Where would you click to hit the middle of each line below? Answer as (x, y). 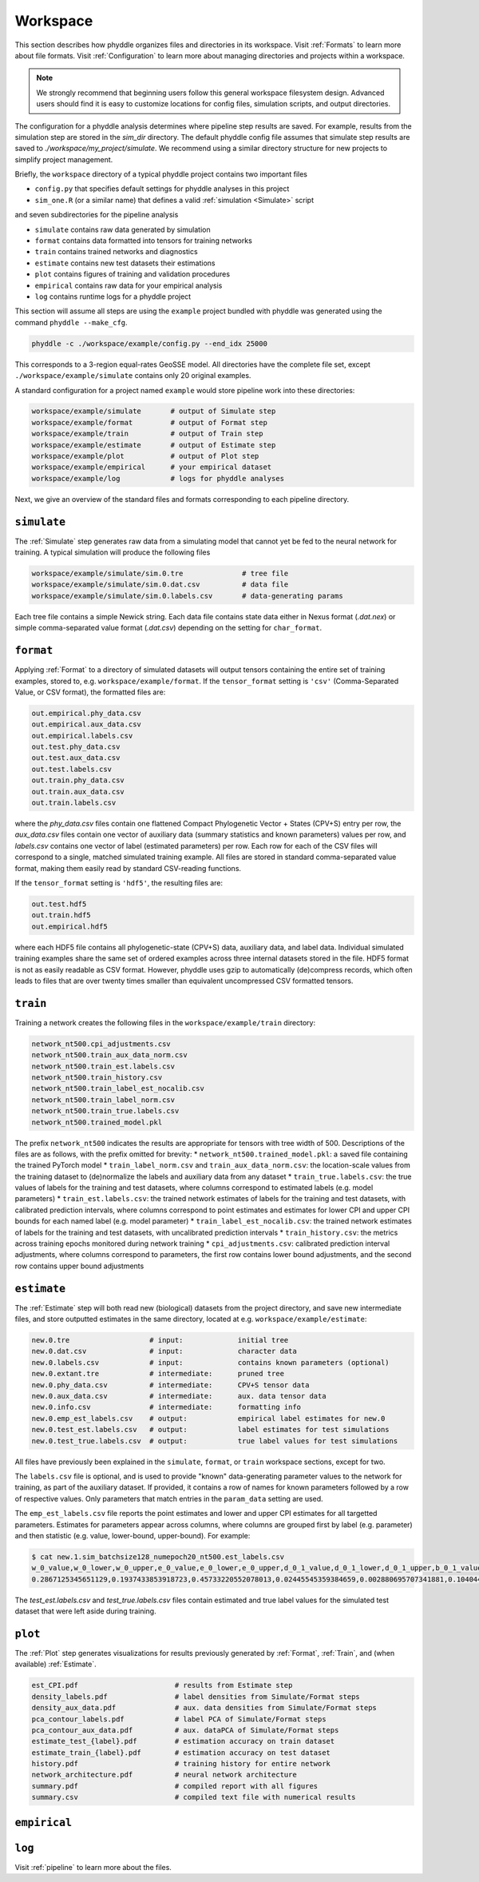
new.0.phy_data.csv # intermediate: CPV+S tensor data (170, 1385)
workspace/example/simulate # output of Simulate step (154, 411)
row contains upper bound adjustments (79, 1266)
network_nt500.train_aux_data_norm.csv (109, 1055)
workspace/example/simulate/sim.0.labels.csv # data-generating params (187, 596)
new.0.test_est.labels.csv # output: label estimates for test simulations (211, 1430)
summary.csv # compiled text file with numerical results (194, 1797)
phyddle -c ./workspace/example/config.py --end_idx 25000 (149, 343)
